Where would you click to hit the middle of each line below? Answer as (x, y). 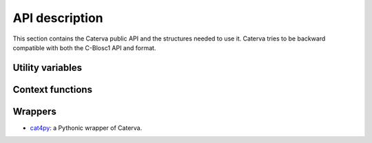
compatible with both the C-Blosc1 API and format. (84, 47)
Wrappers (34, 111)
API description (58, 18)
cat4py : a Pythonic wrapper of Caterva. (86, 128)
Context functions (53, 89)
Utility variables (48, 68)
